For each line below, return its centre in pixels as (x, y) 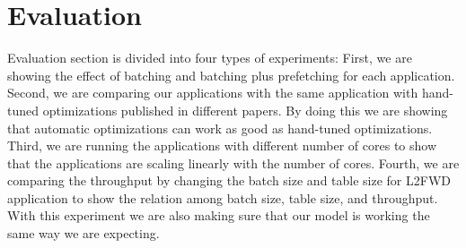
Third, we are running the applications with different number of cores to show (222, 145)
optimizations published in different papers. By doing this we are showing (245, 110)
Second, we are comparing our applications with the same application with (213, 93)
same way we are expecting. (84, 233)
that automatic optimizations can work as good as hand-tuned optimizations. (220, 128)
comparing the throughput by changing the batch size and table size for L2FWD (229, 180)
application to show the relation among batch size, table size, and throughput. (223, 197)
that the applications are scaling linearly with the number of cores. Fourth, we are (233, 162)
